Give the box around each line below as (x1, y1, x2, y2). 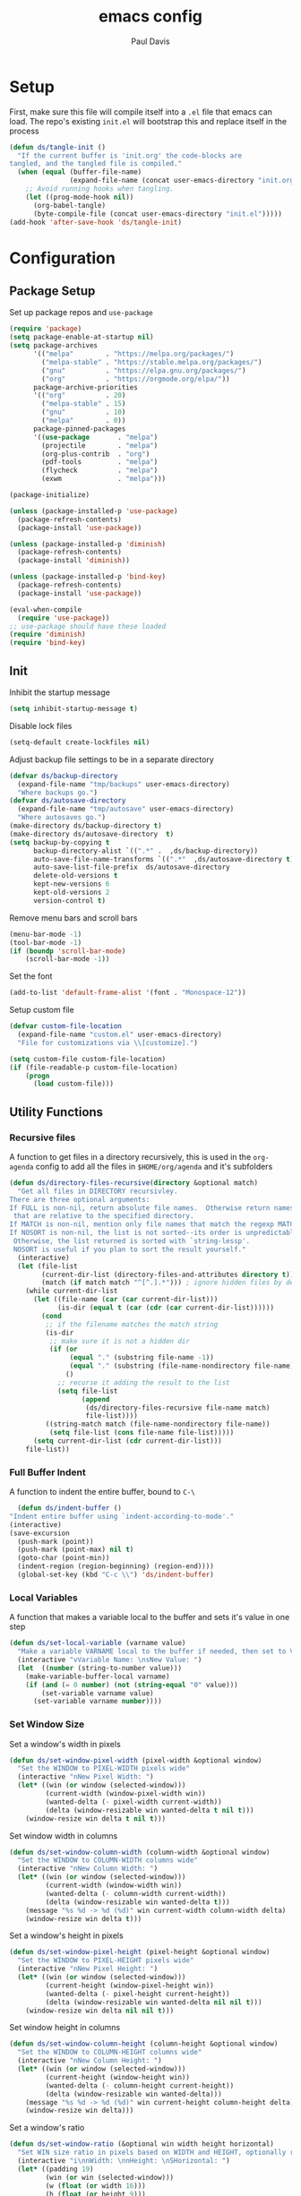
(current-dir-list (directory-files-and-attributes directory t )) (41, 1270, 295, 1279)
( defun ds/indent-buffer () (17, 1504, 123, 1513)
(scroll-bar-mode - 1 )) (25, 955, 110, 964)
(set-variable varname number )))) (32, 1697, 163, 1706)
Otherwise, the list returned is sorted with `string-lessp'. (13, 1237, 251, 1246)
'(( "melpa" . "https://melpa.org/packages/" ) (32, 349, 235, 359)
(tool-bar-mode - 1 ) (9, 938, 82, 947)
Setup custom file (9, 1005, 74, 1016)
